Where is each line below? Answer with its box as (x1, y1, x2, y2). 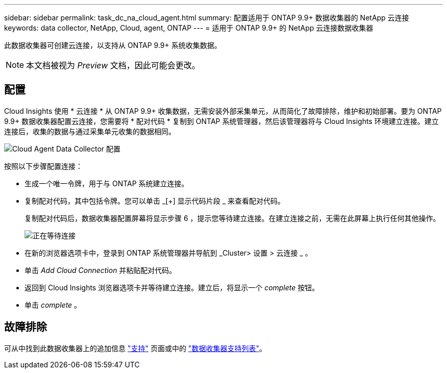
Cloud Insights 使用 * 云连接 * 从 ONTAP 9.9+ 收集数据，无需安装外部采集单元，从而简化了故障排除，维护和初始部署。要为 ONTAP (4, 106, 442, 115)
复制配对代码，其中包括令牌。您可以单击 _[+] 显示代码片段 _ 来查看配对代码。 (24, 196, 285, 205)
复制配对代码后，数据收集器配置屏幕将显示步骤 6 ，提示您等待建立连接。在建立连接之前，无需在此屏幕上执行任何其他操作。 (24, 213, 440, 222)
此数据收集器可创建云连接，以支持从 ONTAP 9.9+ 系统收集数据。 (4, 41, 221, 49)
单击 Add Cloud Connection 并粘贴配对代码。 (24, 265, 177, 275)
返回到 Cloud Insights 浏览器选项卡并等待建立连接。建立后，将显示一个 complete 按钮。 (24, 283, 319, 292)
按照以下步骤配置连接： (4, 161, 83, 170)
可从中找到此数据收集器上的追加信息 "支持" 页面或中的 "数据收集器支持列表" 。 (4, 343, 266, 353)
